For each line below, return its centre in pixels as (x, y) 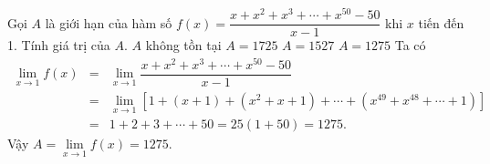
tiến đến (441, 22)
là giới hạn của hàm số (109, 22)
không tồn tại (183, 45)
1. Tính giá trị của (59, 45)
